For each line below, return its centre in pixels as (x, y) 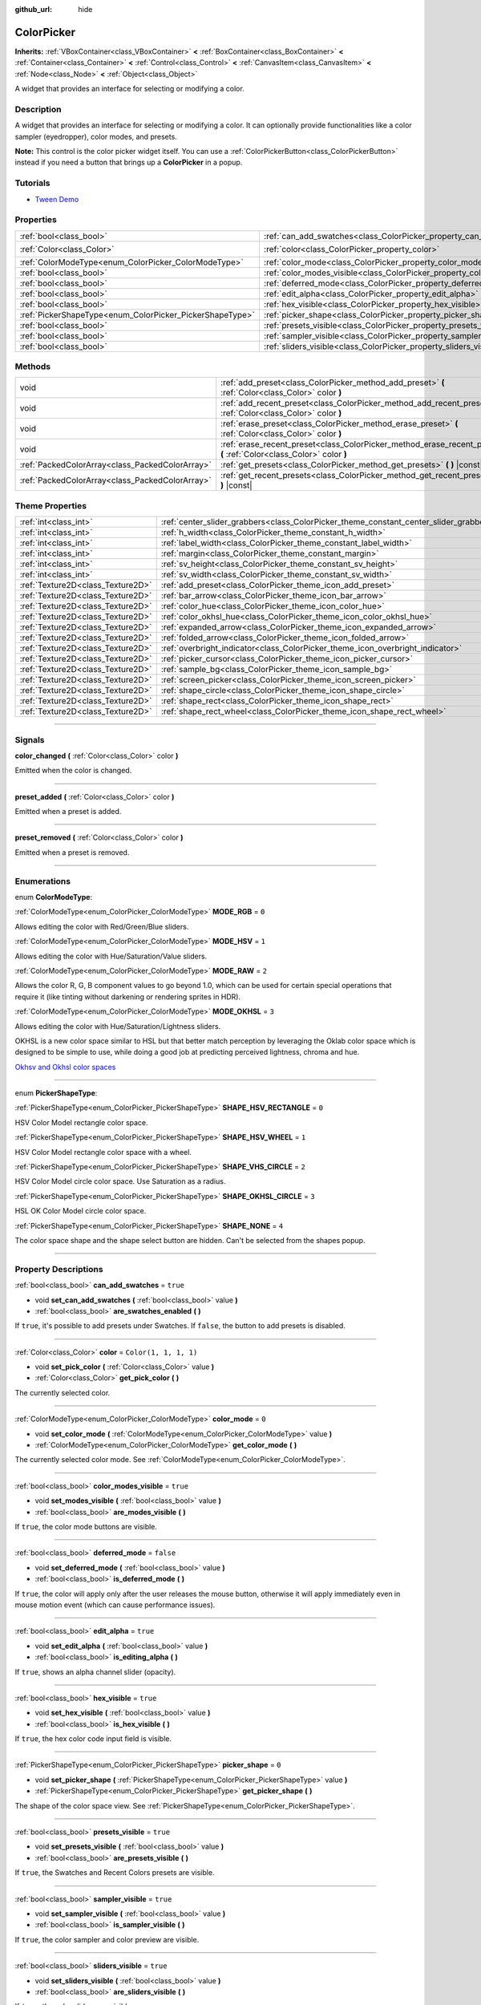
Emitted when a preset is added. (68, 812)
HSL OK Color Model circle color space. (81, 1211)
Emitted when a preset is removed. (72, 852)
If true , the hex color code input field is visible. (93, 1739)
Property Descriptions (59, 1269)
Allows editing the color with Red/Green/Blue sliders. (102, 926)
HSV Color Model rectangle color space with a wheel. (103, 1152)
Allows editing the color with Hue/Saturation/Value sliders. (111, 956)
